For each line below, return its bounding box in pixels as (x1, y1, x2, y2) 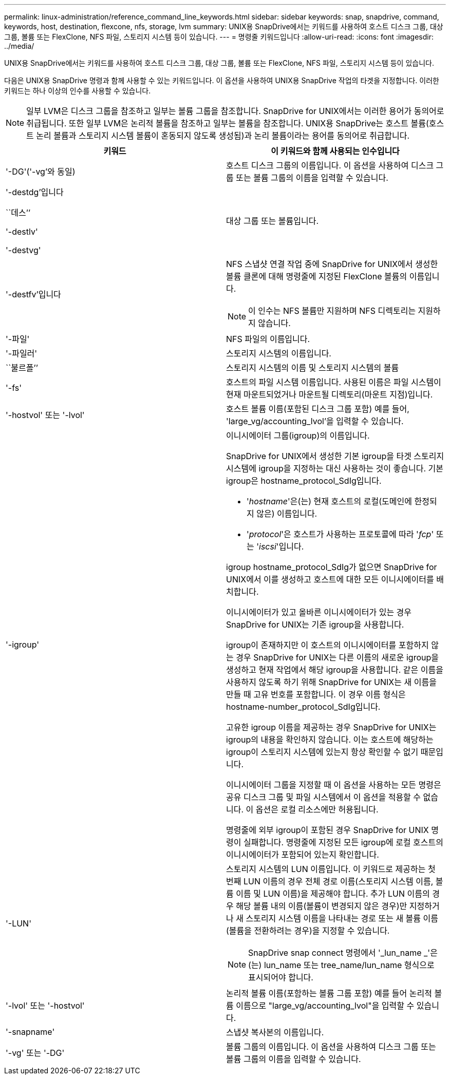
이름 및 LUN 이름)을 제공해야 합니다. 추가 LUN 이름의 (236, 888, 430, 899)
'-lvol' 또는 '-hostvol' (6, 1000, 85, 1011)
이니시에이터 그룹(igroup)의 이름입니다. (226, 430, 370, 441)
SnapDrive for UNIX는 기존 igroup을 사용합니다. (226, 619, 404, 630)
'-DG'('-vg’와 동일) (6, 166, 76, 177)
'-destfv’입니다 (6, 289, 61, 299)
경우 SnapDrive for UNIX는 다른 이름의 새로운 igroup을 (236, 652, 439, 662)
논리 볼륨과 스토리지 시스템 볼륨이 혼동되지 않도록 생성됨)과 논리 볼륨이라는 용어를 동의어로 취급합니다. (36, 130, 410, 141)
